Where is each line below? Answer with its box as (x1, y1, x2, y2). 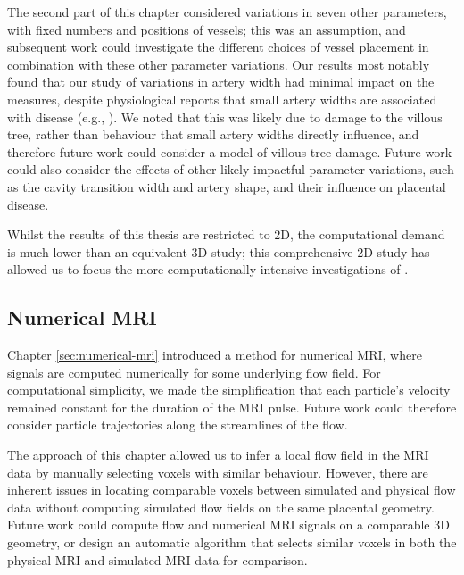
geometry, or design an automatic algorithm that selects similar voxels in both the (7, 533, 457, 552)
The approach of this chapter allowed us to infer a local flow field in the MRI (7, 446, 429, 464)
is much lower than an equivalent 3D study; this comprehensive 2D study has (7, 242, 430, 261)
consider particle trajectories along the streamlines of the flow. (7, 415, 348, 434)
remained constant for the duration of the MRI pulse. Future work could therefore (7, 397, 457, 416)
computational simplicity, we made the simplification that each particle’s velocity (7, 380, 451, 399)
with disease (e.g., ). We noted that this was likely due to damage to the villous (7, 107, 443, 126)
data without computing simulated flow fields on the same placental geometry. (7, 497, 435, 516)
